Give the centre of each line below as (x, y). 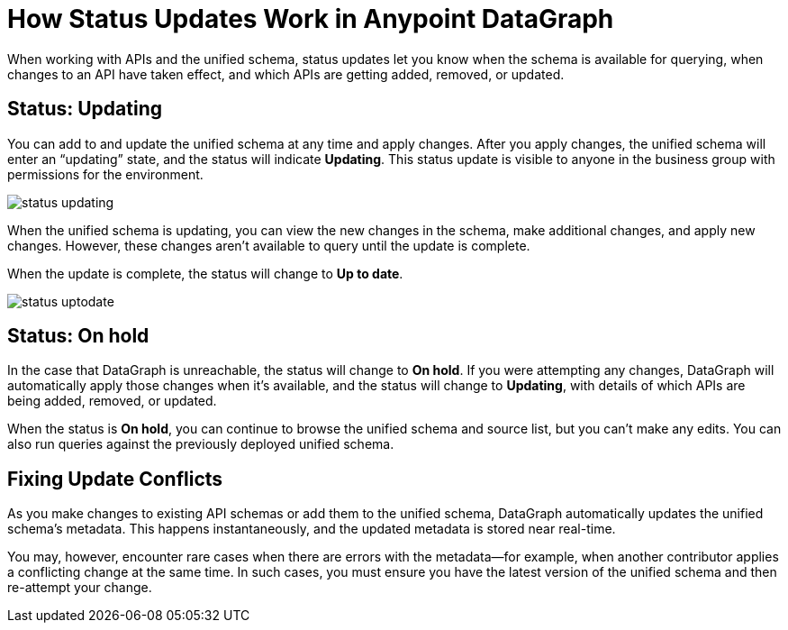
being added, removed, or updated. (112, 401)
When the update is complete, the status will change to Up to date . (205, 273)
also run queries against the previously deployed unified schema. (201, 444)
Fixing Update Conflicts (115, 479)
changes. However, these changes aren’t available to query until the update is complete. (269, 245)
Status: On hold (78, 336)
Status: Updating (85, 109)
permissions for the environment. (105, 174)
